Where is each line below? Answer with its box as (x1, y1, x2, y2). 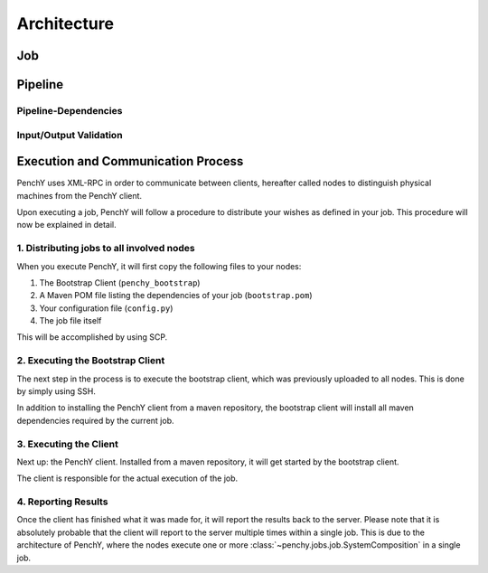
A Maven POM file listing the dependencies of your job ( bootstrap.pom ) (39, 290, 313, 301)
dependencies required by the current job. (16, 415, 174, 426)
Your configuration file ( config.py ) (39, 303, 174, 314)
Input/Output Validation (16, 128, 123, 141)
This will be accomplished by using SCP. (16, 332, 168, 343)
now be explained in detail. (16, 220, 117, 230)
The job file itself (39, 315, 102, 326)
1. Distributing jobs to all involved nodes (16, 242, 195, 255)
